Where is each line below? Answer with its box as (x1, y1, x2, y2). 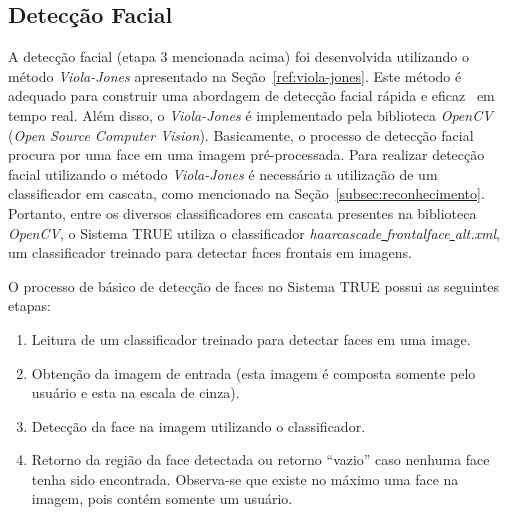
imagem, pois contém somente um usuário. (31, 488, 293, 509)
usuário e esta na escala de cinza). (31, 382, 240, 403)
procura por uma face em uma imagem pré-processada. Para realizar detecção (8, 144, 485, 165)
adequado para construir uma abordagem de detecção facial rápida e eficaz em (8, 85, 495, 106)
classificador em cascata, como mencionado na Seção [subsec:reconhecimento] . (8, 183, 485, 204)
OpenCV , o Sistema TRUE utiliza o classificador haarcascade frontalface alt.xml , (8, 222, 500, 243)
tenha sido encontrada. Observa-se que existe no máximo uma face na (31, 468, 459, 489)
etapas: (8, 295, 51, 316)
